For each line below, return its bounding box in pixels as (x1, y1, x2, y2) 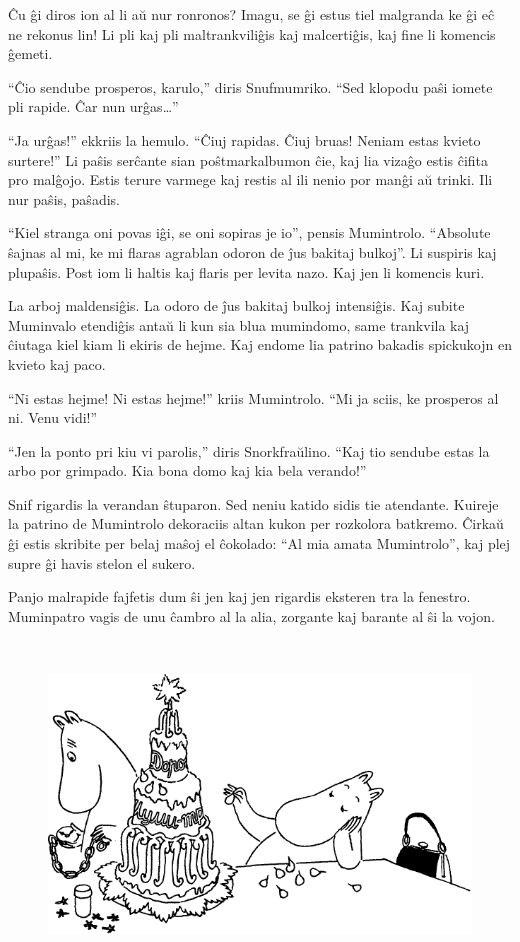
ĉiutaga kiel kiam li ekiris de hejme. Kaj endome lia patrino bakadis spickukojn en (8, 334, 512, 355)
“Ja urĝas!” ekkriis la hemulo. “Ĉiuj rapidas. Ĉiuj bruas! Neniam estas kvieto (8, 129, 481, 150)
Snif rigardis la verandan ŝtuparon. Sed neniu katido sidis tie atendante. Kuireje (8, 493, 499, 514)
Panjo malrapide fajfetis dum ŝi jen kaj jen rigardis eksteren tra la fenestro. (8, 586, 471, 607)
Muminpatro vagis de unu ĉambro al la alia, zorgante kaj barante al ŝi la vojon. (8, 605, 495, 626)
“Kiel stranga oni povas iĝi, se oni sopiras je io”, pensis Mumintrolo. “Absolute (8, 222, 491, 243)
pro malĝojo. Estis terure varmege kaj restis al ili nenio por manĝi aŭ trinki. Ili (8, 169, 493, 190)
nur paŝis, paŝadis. (8, 188, 120, 209)
